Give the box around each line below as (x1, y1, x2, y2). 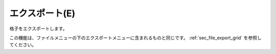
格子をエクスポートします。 (9, 25, 67, 32)
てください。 (9, 42, 37, 48)
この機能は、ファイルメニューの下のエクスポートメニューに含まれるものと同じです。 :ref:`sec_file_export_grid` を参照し (9, 35, 262, 41)
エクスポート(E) (9, 8, 76, 19)
